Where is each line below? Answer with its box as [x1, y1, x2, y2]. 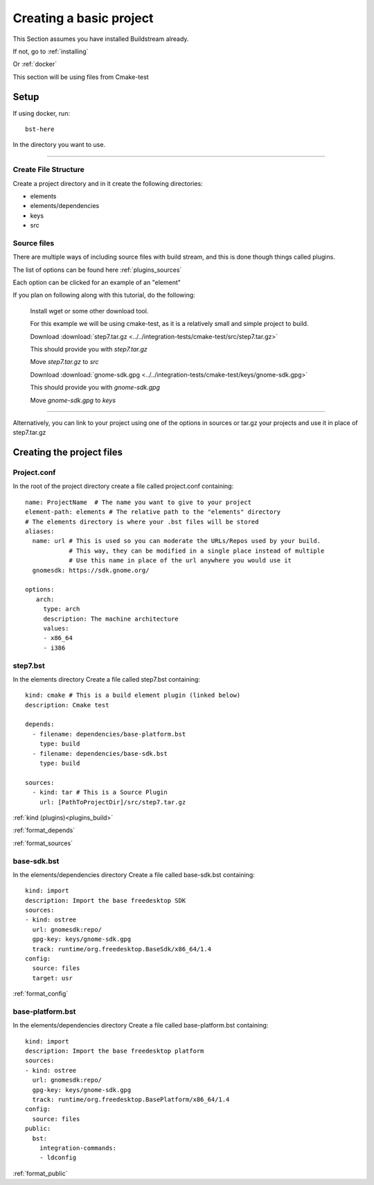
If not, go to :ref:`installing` [12, 47, 89, 55]
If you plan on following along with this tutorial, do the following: [12, 291, 195, 300]
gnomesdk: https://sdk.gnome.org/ [32, 566, 150, 574]
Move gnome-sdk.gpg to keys [30, 396, 116, 404]
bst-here [25, 126, 55, 133]
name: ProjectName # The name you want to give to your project [25, 498, 252, 506]
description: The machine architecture [43, 614, 179, 623]
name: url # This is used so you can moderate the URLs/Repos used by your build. [32, 537, 321, 545]
